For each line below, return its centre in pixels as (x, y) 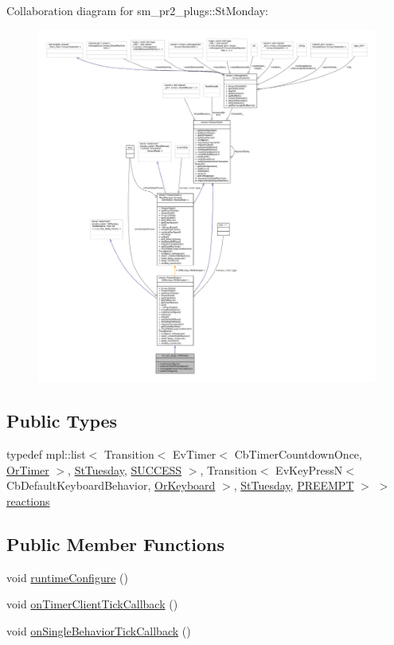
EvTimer (195, 453)
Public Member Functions (115, 543)
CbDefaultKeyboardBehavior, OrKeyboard (111, 485)
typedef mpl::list (46, 453)
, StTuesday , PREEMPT (294, 485)
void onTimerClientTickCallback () (92, 604)
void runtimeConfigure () (67, 577)
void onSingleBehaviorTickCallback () (99, 630)
